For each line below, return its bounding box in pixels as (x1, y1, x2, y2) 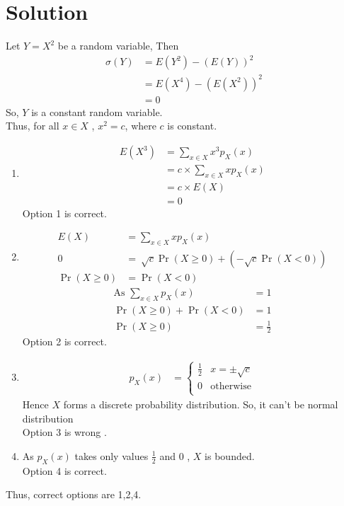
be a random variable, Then (57, 38, 179, 53)
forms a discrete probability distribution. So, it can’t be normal (63, 396, 338, 411)
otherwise (210, 381, 251, 391)
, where (125, 118, 156, 133)
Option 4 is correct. (22, 463, 107, 478)
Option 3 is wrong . (22, 425, 107, 439)
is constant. (167, 118, 217, 133)
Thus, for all (6, 118, 59, 133)
